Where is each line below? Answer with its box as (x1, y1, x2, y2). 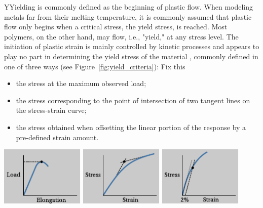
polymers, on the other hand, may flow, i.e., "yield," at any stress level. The (4, 31, 239, 41)
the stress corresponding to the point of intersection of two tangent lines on (16, 95, 250, 105)
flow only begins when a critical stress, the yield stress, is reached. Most (4, 21, 228, 32)
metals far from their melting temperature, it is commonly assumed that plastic (4, 11, 252, 22)
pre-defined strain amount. (16, 132, 99, 142)
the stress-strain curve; (16, 105, 87, 115)
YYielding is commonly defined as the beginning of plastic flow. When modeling (4, 2, 253, 12)
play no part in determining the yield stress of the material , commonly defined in (4, 51, 258, 61)
